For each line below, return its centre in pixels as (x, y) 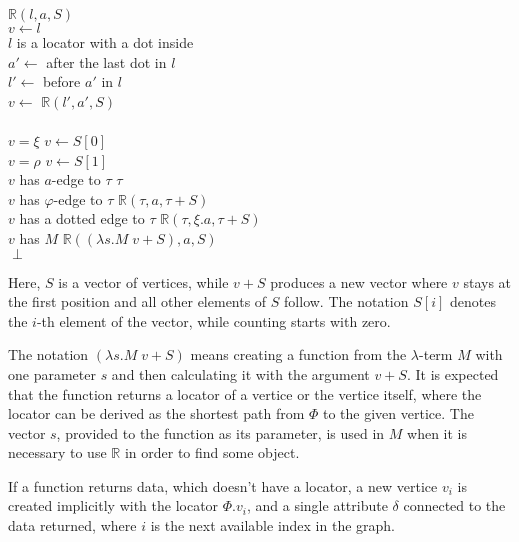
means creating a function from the (298, 354)
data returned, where (72, 525)
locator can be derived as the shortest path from (156, 413)
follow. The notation (346, 301)
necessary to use (57, 452)
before (61, 81)
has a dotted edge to (82, 218)
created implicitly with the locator (113, 505)
